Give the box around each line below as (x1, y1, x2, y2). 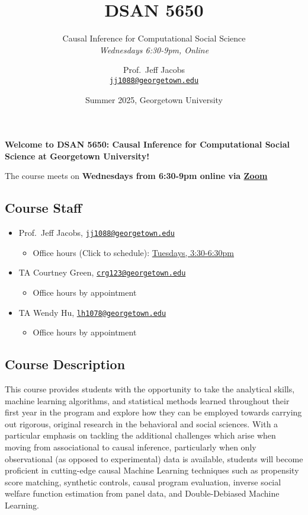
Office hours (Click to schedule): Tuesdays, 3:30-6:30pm (33, 246, 235, 258)
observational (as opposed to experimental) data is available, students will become (5, 452, 303, 465)
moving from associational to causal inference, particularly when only (5, 441, 256, 453)
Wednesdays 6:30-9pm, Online (99, 43, 209, 56)
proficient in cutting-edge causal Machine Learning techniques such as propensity (5, 464, 299, 476)
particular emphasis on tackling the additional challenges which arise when (5, 429, 276, 442)
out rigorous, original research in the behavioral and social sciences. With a (5, 417, 278, 430)
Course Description (5, 355, 126, 373)
